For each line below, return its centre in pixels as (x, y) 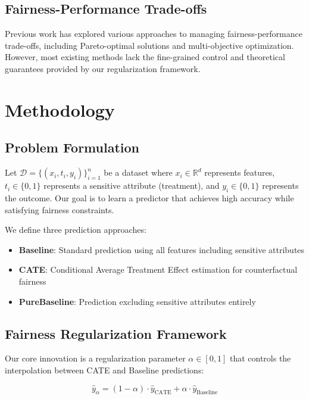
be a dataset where (138, 172)
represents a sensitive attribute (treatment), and (132, 186)
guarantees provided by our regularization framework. (103, 68)
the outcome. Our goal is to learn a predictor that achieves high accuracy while (149, 197)
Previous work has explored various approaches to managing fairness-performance (154, 34)
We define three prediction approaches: (76, 230)
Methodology (60, 109)
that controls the (260, 358)
